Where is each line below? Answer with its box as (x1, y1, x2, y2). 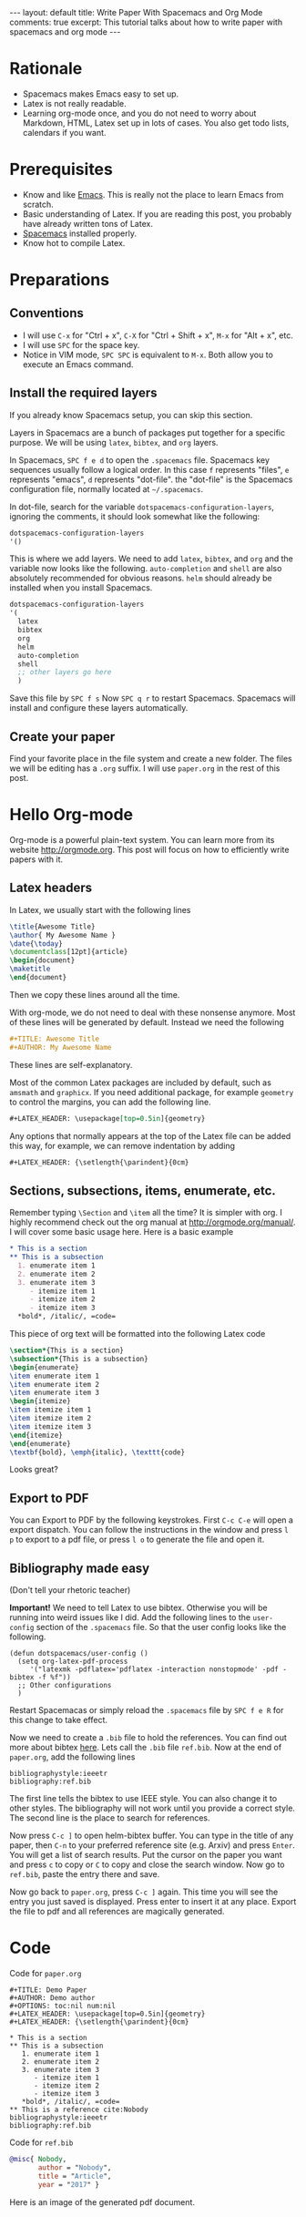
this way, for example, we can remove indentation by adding (9, 1140, 235, 1151)
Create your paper (9, 729, 116, 744)
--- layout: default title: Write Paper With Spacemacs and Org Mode (9, 7, 263, 17)
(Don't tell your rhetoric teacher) (9, 1585, 131, 1596)
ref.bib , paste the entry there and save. (9, 1869, 160, 1880)
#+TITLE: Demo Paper (9, 1986, 88, 1995)
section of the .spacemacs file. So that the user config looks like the (36, 1622, 287, 1633)
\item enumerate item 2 (9, 1380, 100, 1389)
